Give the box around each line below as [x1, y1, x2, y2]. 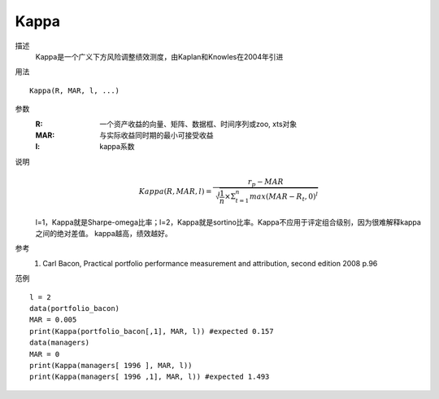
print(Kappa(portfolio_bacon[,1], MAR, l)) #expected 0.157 [29, 327, 274, 335]
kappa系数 [99, 142, 135, 151]
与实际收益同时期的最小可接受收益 [99, 130, 214, 140]
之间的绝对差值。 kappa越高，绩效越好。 [35, 228, 172, 238]
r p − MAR [247, 177, 284, 188]
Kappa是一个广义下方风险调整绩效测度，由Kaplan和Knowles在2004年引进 [35, 51, 284, 61]
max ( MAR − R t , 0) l [249, 191, 319, 203]
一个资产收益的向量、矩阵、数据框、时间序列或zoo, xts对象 [99, 119, 298, 129]
